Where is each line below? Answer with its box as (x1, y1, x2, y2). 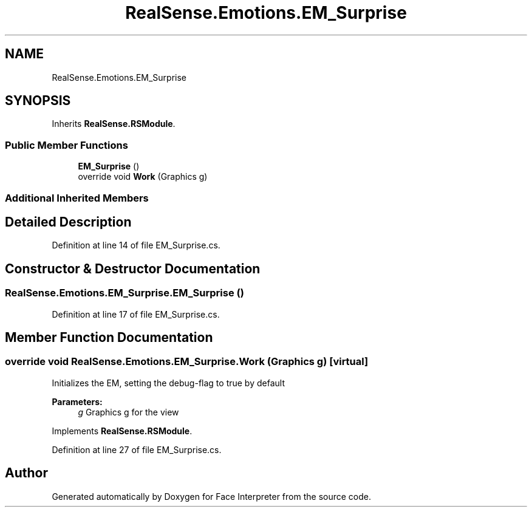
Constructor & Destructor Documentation (5, 261, 261, 276)
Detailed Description (5, 214, 132, 230)
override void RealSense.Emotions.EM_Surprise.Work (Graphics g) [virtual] (5, 355, 369, 368)
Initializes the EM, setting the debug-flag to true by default (52, 377, 285, 388)
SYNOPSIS (5, 93, 71, 109)
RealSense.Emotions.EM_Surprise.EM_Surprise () (5, 287, 244, 299)
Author (5, 465, 48, 481)
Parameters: (52, 396, 103, 407)
